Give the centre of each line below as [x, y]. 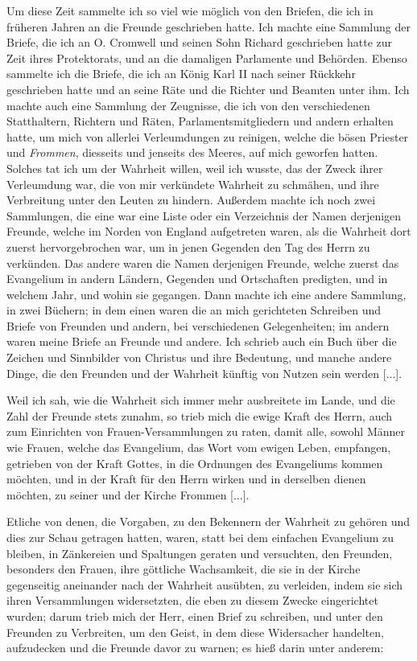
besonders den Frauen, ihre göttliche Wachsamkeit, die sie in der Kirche [184, 569]
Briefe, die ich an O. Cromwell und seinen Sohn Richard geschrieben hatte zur [200, 42]
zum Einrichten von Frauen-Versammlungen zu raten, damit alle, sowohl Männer [206, 431]
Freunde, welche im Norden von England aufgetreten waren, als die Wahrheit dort [209, 231]
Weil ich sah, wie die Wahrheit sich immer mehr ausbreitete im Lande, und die [201, 400]
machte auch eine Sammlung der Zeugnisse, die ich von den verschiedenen [188, 105]
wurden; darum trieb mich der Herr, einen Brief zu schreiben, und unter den [195, 616]
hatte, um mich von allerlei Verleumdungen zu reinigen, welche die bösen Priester [208, 136]
